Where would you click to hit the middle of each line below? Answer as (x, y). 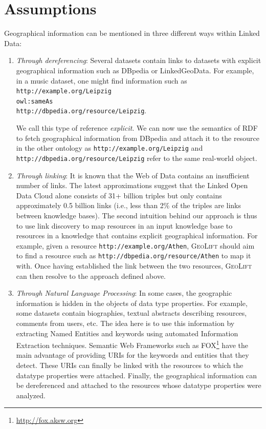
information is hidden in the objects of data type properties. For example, (132, 303)
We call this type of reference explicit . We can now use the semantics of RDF (137, 128)
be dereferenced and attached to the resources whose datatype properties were (139, 385)
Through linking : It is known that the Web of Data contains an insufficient (133, 175)
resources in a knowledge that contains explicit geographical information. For (137, 236)
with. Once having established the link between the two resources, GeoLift (134, 266)
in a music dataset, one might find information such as (102, 80)
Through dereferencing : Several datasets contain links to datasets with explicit (139, 60)
